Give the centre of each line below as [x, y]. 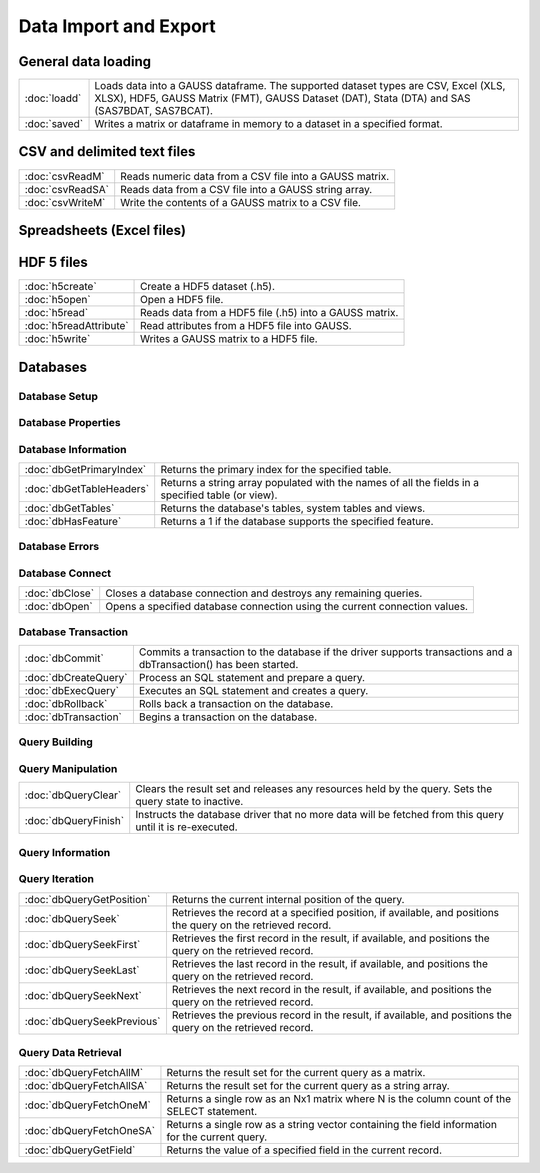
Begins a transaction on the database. [228, 717]
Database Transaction [73, 632]
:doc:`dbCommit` [64, 658]
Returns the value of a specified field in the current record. [304, 1150]
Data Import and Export [117, 26]
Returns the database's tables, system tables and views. [293, 508]
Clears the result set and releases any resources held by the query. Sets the [314, 789]
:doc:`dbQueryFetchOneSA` [89, 1131]
